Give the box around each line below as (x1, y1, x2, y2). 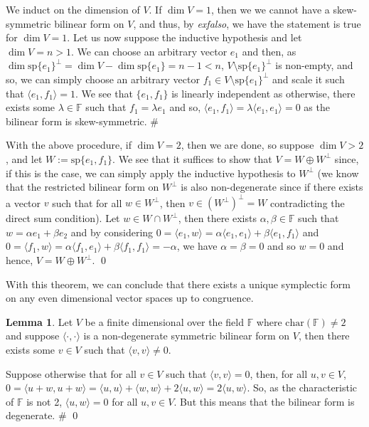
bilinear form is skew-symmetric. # (6, 113, 159, 128)
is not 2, (26, 394, 63, 408)
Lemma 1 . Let (6, 314, 73, 329)
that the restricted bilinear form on (6, 179, 159, 194)
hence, (6, 253, 33, 267)
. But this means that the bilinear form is (173, 394, 355, 408)
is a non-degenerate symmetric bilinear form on (83, 328, 290, 343)
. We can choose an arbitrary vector (70, 43, 228, 58)
